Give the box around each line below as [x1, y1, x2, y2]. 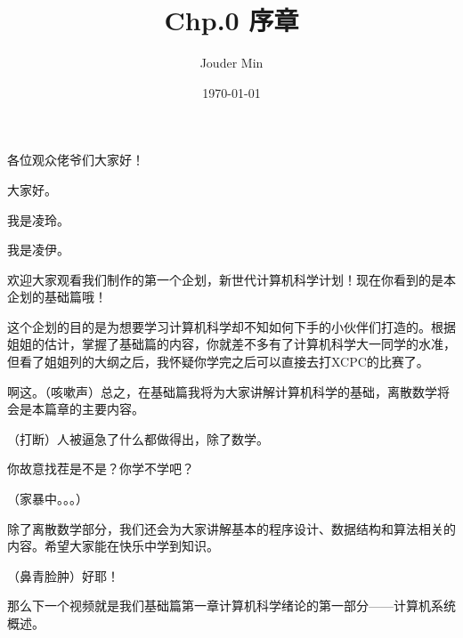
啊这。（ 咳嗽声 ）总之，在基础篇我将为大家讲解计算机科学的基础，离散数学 [7, 382, 437, 400]
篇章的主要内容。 [44, 400, 144, 418]
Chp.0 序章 [164, 2, 299, 38]
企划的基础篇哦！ [7, 287, 107, 306]
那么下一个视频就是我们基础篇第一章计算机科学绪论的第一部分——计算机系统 [7, 596, 456, 615]
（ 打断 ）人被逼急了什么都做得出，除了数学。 [7, 429, 269, 448]
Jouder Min [199, 53, 264, 72]
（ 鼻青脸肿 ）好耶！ [7, 566, 119, 585]
